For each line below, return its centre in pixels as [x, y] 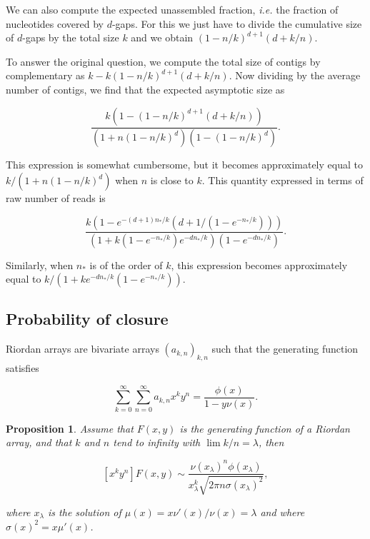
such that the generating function [285, 349]
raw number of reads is [56, 198]
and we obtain [162, 37]
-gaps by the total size [71, 37]
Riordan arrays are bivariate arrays [82, 349]
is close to [172, 180]
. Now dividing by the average [295, 75]
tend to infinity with [157, 442]
